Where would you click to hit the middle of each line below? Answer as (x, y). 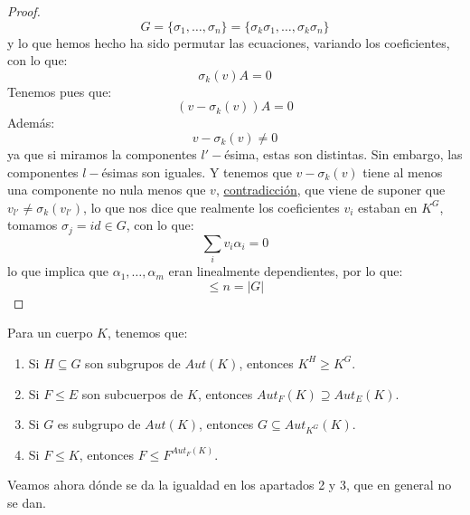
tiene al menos (403, 172)
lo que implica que (58, 271)
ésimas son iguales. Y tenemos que (197, 172)
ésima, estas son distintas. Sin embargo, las (343, 153)
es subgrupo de (99, 424)
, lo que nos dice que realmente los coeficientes (211, 207)
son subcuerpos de (132, 393)
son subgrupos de (133, 362)
